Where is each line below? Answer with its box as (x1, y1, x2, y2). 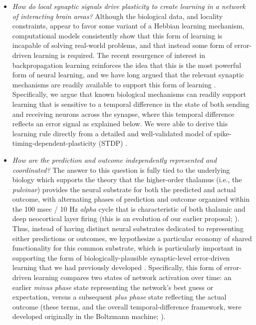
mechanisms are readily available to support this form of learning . (12, 79, 216, 89)
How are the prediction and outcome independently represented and (12, 154, 217, 165)
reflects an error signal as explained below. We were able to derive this (12, 118, 228, 129)
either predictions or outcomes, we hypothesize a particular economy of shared (12, 233, 252, 243)
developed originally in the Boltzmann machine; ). (12, 311, 166, 322)
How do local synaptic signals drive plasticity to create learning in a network (12, 1, 246, 11)
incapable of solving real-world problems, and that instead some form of (12, 40, 233, 50)
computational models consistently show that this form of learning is (12, 30, 223, 40)
